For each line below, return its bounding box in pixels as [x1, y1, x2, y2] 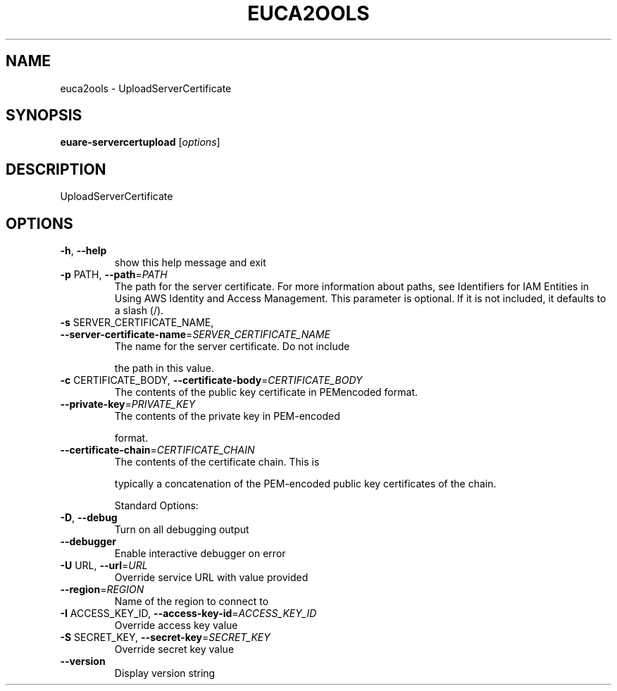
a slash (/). [114, 304, 164, 317]
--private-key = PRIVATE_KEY [60, 398, 196, 411]
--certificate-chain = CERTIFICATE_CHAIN [60, 444, 255, 456]
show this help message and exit [114, 256, 266, 269]
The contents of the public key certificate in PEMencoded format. [114, 386, 418, 399]
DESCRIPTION [6, 160, 106, 178]
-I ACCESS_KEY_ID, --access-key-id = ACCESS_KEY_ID [60, 607, 317, 620]
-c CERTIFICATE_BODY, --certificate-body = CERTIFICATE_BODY [60, 374, 363, 387]
